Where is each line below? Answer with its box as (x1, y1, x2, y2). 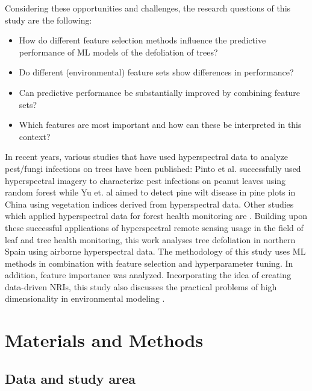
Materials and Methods (5, 328, 204, 352)
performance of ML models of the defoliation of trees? (19, 45, 218, 58)
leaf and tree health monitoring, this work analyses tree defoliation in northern (5, 233, 296, 246)
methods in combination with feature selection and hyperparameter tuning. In (5, 256, 293, 269)
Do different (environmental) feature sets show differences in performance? (19, 66, 294, 78)
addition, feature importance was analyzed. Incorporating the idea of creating (5, 269, 292, 281)
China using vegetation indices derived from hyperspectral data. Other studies (5, 197, 294, 210)
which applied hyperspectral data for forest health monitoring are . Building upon (5, 209, 307, 222)
